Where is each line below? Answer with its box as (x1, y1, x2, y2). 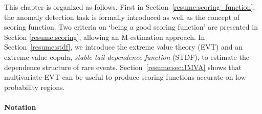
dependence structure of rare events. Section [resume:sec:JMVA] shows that (4, 61, 242, 72)
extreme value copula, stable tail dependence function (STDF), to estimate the (4, 51, 249, 62)
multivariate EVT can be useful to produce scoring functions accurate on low (4, 72, 246, 82)
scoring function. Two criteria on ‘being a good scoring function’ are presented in (4, 21, 258, 32)
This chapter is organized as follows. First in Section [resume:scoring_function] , (4, 2, 255, 12)
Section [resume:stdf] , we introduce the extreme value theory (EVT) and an (4, 41, 243, 52)
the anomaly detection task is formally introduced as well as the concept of (4, 11, 240, 22)
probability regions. (4, 81, 65, 92)
